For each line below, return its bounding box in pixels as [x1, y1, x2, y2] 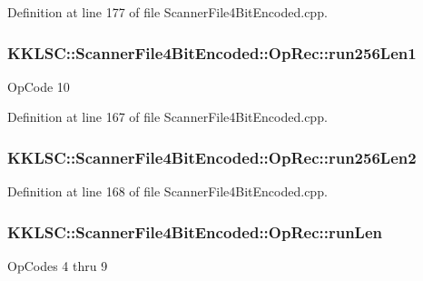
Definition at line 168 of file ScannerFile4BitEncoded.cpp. [7, 182, 328, 201]
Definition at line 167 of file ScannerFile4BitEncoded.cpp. [7, 107, 328, 126]
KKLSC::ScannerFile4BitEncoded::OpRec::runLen [7, 220, 383, 243]
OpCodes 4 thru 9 [7, 256, 108, 276]
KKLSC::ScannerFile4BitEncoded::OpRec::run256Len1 [7, 41, 417, 64]
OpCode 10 [7, 76, 70, 95]
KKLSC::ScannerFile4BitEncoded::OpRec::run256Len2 [7, 146, 417, 168]
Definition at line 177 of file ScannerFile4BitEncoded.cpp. [7, 3, 328, 21]
